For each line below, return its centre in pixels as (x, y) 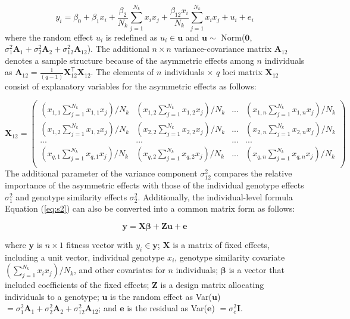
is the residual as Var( (167, 308)
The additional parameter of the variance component (101, 173)
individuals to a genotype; (52, 296)
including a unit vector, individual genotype (85, 257)
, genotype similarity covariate (230, 257)
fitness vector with (100, 244)
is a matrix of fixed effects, (221, 244)
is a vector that (257, 270)
